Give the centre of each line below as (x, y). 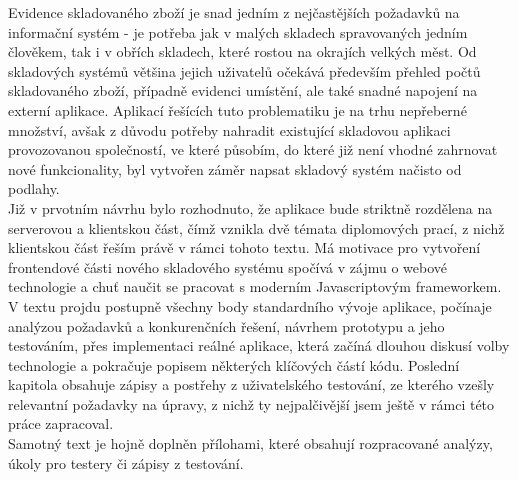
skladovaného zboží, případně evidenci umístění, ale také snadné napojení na (243, 90)
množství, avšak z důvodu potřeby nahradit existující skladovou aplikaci (229, 129)
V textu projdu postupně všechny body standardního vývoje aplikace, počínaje (250, 305)
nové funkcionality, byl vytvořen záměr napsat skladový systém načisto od (235, 168)
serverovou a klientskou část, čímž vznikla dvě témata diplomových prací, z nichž (256, 227)
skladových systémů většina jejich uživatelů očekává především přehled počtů (244, 70)
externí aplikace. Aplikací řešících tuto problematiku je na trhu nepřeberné (237, 109)
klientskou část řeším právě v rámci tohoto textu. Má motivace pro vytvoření (244, 247)
